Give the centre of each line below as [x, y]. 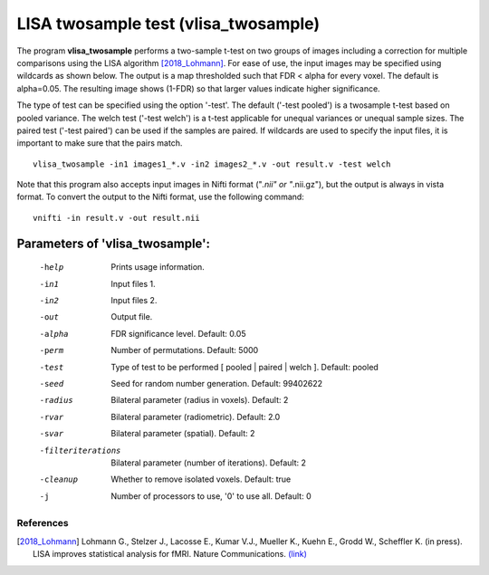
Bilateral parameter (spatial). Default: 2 [183, 434]
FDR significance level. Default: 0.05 [178, 333]
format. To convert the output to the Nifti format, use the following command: [161, 197]
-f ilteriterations [80, 450]
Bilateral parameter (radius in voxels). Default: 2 [200, 400]
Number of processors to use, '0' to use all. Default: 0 [211, 496]
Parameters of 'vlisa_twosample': [114, 243]
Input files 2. [134, 301]
